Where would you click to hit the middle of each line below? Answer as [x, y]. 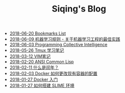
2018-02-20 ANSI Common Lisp [42, 62]
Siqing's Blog [79, 9]
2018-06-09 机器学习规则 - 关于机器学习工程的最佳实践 [65, 39]
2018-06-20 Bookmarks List [38, 33]
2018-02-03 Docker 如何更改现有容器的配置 [54, 74]
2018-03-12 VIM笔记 [30, 56]
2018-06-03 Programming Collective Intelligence [58, 45]
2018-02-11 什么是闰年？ [34, 67]
